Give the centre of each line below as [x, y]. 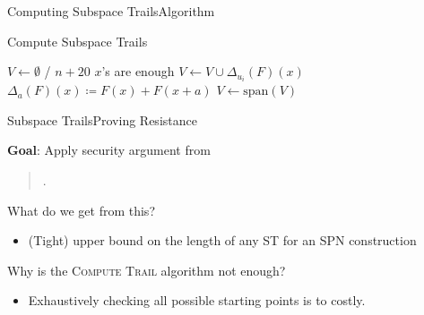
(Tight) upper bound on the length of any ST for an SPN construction [222, 240]
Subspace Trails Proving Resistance [102, 119]
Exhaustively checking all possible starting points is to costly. [197, 300]
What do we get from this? [81, 210]
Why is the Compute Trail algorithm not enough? [147, 270]
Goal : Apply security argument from [109, 150]
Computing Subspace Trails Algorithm [111, 11]
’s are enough [138, 71]
